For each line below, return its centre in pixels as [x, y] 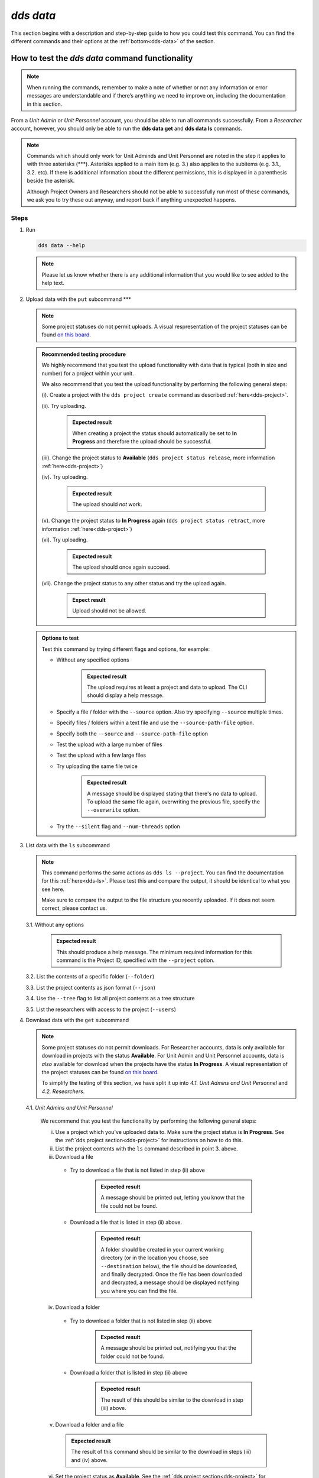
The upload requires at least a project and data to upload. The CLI [167, 687]
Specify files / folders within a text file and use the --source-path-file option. [155, 723]
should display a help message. [126, 695]
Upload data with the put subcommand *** [78, 299]
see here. [53, 889]
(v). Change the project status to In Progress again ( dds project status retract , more [153, 521]
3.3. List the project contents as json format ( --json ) [91, 987]
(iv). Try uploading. [65, 477]
